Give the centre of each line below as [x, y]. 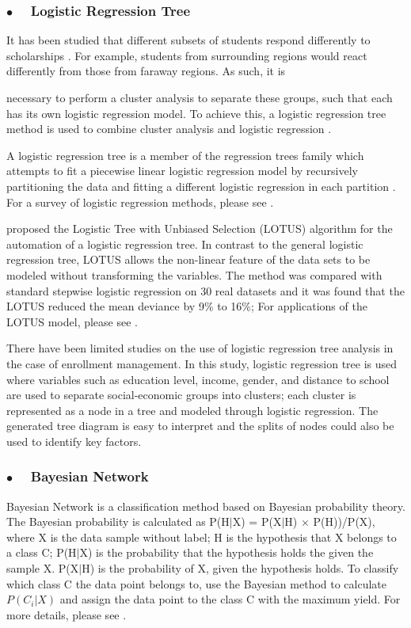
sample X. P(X [43, 568]
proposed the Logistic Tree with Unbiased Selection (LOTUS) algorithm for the [200, 228]
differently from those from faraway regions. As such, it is [146, 71]
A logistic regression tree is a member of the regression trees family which [185, 155]
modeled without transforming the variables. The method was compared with [194, 274]
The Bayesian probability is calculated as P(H [118, 521]
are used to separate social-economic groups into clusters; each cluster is [181, 395]
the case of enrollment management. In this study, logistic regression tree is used [202, 363]
